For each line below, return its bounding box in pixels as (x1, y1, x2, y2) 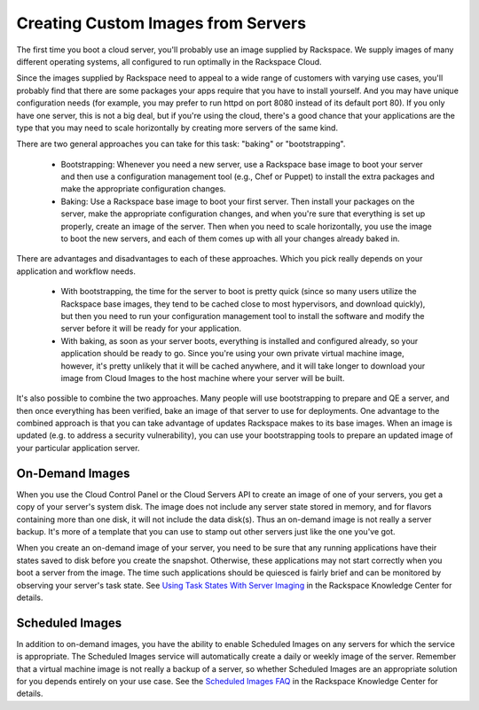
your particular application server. (16, 442, 140, 453)
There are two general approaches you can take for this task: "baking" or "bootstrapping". (16, 138, 346, 150)
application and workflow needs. (16, 266, 137, 277)
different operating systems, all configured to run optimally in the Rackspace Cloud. (16, 56, 323, 66)
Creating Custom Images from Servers (16, 13, 306, 33)
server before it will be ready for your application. (60, 324, 242, 334)
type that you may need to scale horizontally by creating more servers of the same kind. (16, 122, 339, 133)
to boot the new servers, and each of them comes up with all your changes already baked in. (60, 233, 400, 244)
